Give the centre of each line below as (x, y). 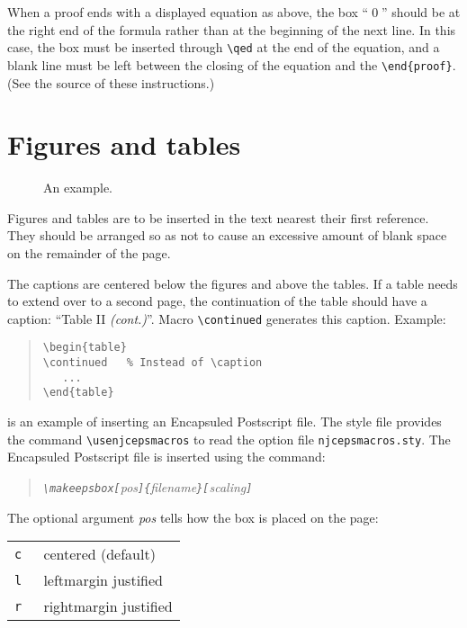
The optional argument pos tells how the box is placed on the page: (193, 517)
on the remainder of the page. (89, 253)
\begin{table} (85, 348)
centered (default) (99, 554)
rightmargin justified (108, 606)
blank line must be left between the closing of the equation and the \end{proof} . (232, 64)
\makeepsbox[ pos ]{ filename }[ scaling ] (148, 486)
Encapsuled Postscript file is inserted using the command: (166, 457)
